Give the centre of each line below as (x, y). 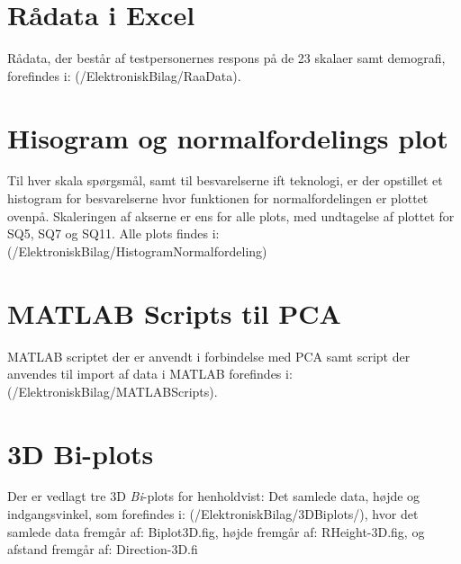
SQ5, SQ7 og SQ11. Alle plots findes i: (113, 233)
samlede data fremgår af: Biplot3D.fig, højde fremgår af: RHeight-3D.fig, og (216, 531)
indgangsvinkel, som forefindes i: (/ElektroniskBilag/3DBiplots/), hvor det (213, 514)
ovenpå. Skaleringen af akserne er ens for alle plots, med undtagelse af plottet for (231, 215)
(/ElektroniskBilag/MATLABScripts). (113, 391)
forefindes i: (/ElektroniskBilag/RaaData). (124, 75)
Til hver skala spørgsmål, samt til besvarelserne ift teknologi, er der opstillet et (225, 180)
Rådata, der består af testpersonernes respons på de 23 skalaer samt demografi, (226, 58)
